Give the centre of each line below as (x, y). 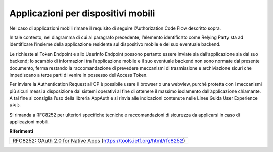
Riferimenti (21, 131)
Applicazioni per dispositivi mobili (82, 13)
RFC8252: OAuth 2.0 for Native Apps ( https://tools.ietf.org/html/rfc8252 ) (99, 141)
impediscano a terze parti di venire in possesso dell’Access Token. (78, 75)
